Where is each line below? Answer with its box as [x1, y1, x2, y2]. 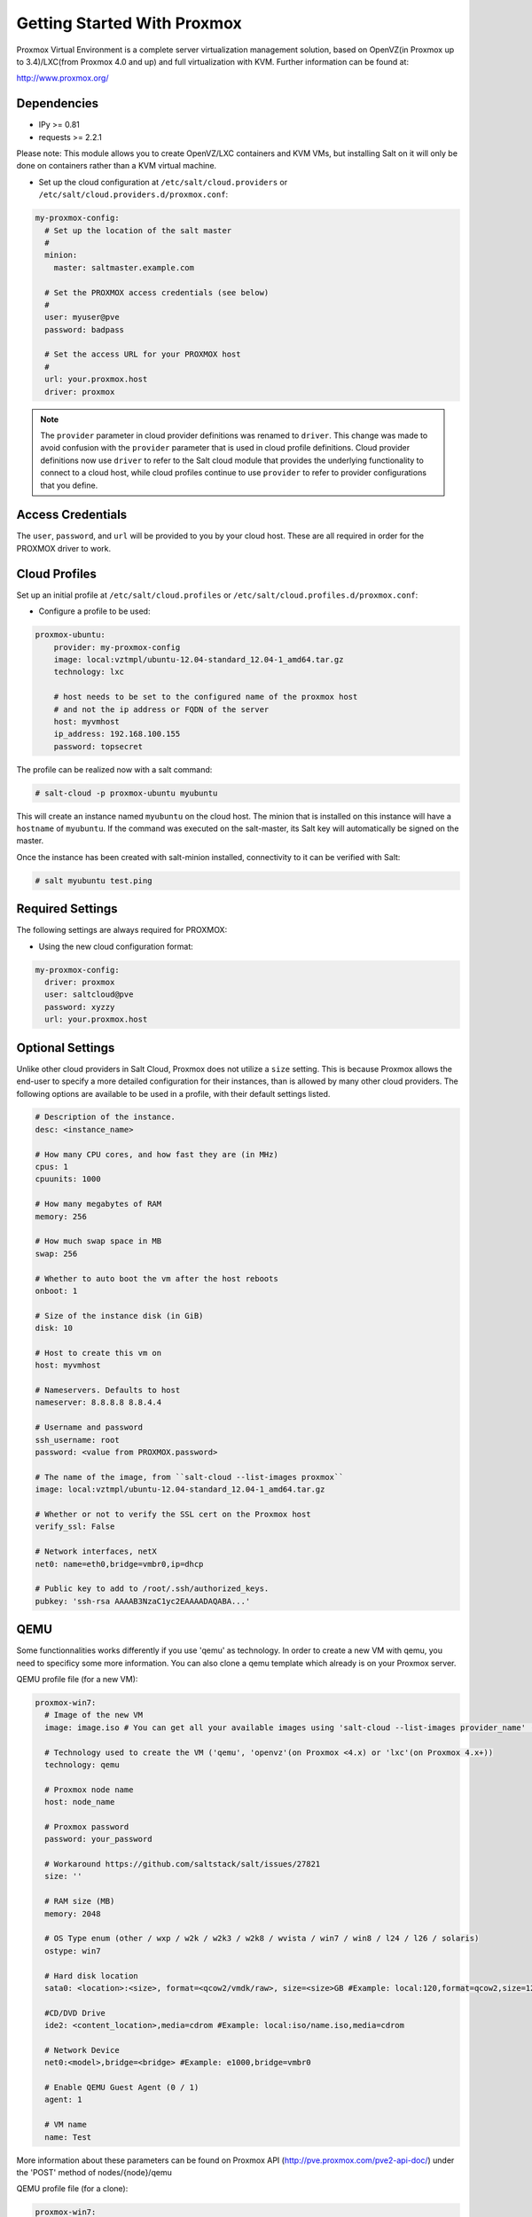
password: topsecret [53, 741, 144, 751]
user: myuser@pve [44, 312, 120, 323]
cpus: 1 [35, 1162, 68, 1172]
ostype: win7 [44, 1946, 101, 1955]
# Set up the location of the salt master [44, 225, 232, 235]
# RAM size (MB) [44, 1896, 115, 1907]
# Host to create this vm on [35, 1348, 162, 1358]
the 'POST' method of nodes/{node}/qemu [16, 2167, 172, 2178]
